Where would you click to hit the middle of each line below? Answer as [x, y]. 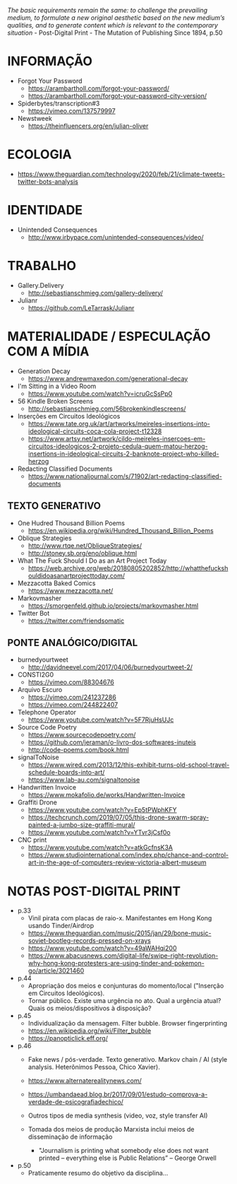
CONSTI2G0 [36, 675]
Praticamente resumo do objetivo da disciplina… [98, 1173]
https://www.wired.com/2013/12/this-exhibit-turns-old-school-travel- [129, 765]
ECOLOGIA [39, 154]
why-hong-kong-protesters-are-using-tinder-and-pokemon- [116, 963]
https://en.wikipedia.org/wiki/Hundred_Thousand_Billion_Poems [121, 530]
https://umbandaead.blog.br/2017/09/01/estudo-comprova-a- [118, 1094]
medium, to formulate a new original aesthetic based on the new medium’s [116, 18]
